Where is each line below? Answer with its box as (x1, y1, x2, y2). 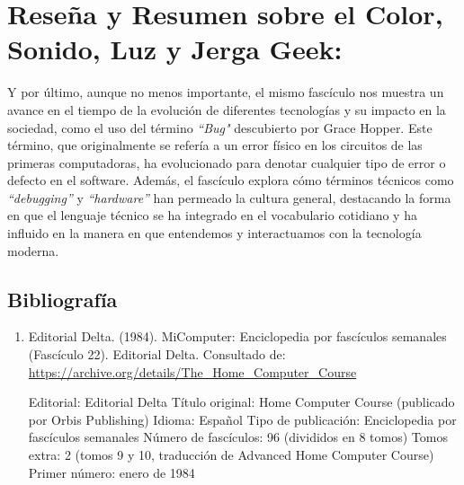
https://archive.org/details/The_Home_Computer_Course (28, 362, 357, 381)
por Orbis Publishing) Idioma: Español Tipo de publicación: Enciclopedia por (28, 410, 457, 428)
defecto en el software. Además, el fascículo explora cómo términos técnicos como (7, 171, 454, 190)
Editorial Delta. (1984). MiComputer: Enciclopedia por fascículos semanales (28, 327, 447, 346)
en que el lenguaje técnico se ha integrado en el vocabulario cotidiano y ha (7, 206, 417, 225)
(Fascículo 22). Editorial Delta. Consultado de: (28, 345, 286, 364)
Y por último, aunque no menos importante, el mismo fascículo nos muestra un (7, 83, 444, 101)
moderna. (7, 241, 59, 260)
